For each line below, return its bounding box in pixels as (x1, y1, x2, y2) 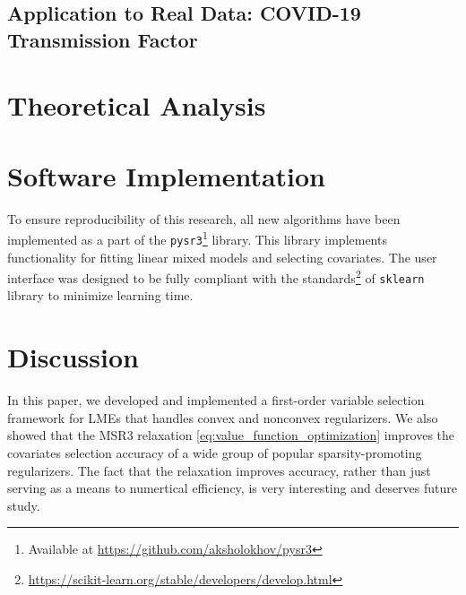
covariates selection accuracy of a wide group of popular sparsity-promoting (7, 443, 422, 461)
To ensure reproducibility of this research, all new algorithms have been (7, 209, 401, 228)
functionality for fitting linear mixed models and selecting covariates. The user (7, 247, 437, 266)
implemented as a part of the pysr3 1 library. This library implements (7, 228, 387, 248)
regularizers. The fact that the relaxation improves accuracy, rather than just (7, 461, 431, 479)
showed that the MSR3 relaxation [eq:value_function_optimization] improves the (7, 426, 455, 444)
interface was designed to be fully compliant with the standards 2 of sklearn (7, 266, 425, 287)
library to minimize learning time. (7, 286, 194, 305)
